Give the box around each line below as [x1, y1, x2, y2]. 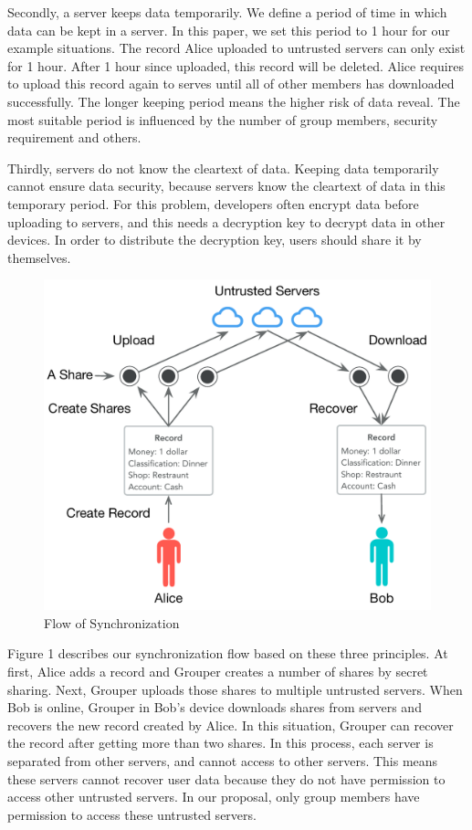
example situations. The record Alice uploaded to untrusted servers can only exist [7, 38, 466, 58]
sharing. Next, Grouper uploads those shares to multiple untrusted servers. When [7, 679, 463, 699]
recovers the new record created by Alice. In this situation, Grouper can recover [7, 715, 454, 734]
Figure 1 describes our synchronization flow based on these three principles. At [7, 644, 448, 663]
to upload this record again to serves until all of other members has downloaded [7, 74, 455, 93]
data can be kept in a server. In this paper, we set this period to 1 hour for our [7, 20, 450, 39]
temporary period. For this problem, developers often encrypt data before [7, 194, 419, 213]
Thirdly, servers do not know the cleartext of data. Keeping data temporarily [7, 158, 439, 177]
